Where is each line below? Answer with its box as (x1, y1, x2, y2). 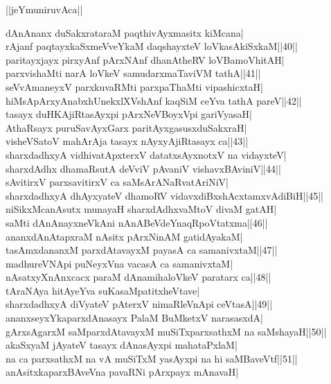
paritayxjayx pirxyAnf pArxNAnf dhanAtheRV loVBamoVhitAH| (6, 52, 285, 67)
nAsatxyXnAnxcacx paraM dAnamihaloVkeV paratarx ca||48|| (6, 270, 271, 284)
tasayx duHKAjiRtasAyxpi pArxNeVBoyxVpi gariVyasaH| (6, 107, 252, 121)
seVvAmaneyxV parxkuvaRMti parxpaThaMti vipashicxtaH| (6, 79, 263, 94)
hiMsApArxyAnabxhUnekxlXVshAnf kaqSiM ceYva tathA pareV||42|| (6, 93, 302, 107)
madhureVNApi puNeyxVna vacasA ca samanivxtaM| (6, 256, 233, 270)
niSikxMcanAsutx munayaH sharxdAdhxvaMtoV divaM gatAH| (6, 202, 277, 216)
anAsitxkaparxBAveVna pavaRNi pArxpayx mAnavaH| (6, 365, 239, 379)
